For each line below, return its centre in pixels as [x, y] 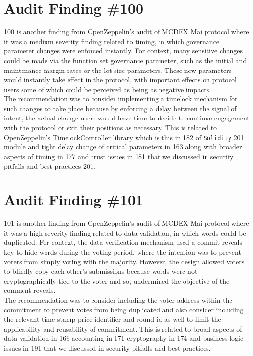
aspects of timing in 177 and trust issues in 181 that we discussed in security [119, 156]
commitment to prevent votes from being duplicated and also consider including [124, 309]
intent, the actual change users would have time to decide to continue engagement [127, 118]
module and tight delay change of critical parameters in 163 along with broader [123, 147]
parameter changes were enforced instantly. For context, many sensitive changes [124, 51]
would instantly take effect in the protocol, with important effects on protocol [120, 80]
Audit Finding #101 [74, 200]
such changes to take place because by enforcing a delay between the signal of [120, 108]
